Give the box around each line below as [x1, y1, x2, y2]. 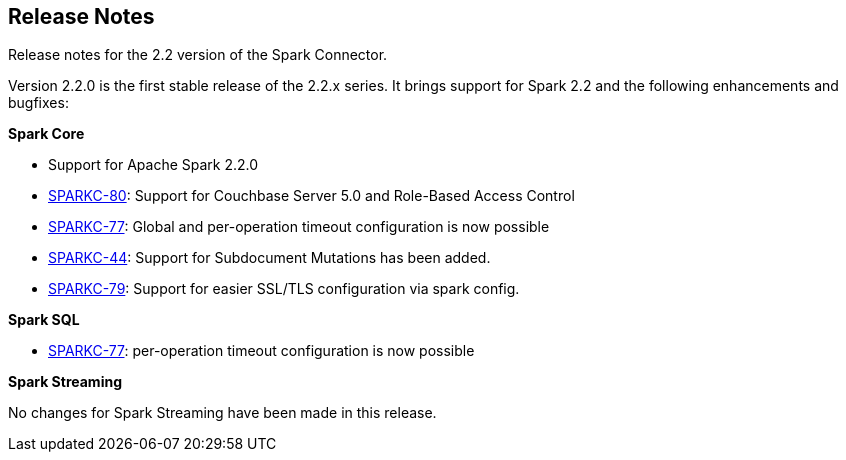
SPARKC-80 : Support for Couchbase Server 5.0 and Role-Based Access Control [48, 187, 575, 205]
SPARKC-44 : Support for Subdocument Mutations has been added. [48, 249, 491, 267]
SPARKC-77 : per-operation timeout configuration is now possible [48, 342, 475, 360]
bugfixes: [8, 94, 69, 112]
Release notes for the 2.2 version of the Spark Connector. [8, 46, 388, 64]
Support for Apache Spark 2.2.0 [48, 156, 259, 174]
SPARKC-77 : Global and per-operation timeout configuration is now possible [48, 218, 550, 236]
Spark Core [8, 125, 85, 143]
